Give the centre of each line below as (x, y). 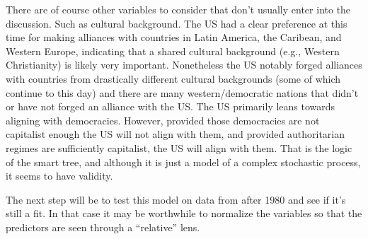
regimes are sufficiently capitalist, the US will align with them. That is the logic (179, 147)
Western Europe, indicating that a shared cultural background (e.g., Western (173, 51)
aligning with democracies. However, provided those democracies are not (163, 120)
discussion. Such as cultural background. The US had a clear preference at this (177, 23)
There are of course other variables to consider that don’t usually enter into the (178, 9)
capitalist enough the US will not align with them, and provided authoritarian (175, 134)
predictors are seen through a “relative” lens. (103, 227)
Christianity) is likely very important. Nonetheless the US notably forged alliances (184, 65)
